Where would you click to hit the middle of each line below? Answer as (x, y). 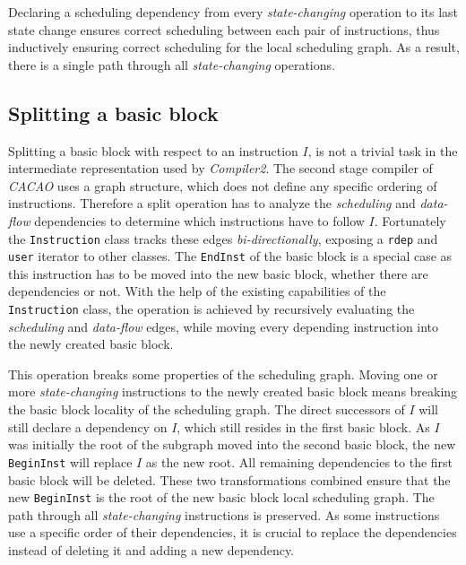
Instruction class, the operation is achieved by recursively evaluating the (211, 309)
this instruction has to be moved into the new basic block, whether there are (218, 273)
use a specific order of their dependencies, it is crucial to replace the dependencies (233, 532)
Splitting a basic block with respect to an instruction (153, 150)
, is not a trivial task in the (383, 150)
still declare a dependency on (88, 426)
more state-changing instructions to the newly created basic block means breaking (233, 391)
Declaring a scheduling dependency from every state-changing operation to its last (233, 12)
